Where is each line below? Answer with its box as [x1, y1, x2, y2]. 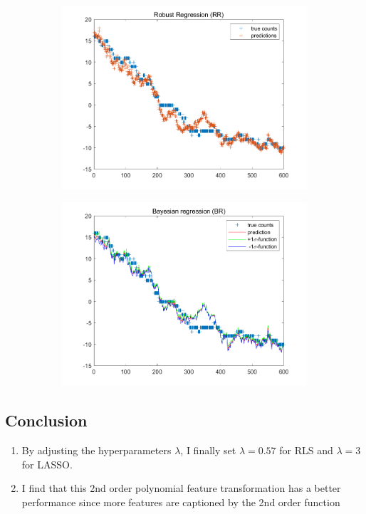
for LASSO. [21, 456, 73, 471]
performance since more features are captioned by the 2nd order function [21, 494, 340, 509]
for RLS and [279, 443, 333, 458]
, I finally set [180, 443, 236, 458]
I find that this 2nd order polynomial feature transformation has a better [21, 481, 341, 495]
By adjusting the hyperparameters [21, 443, 172, 458]
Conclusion [5, 409, 88, 431]
